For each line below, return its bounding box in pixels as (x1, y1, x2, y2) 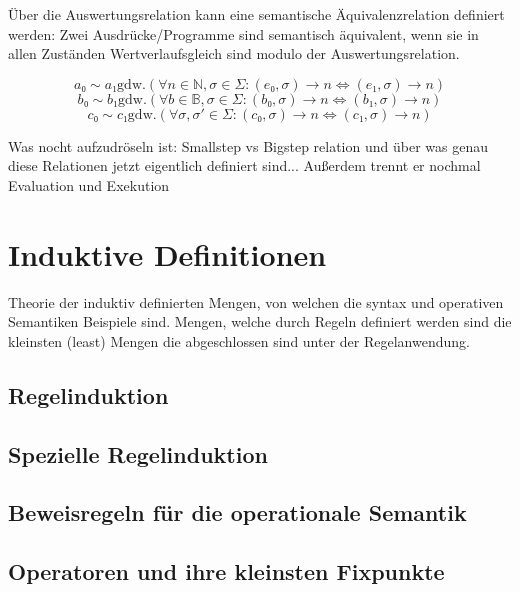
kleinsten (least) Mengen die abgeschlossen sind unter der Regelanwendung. (8, 330, 470, 351)
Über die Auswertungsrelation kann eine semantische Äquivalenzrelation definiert (8, 4, 505, 24)
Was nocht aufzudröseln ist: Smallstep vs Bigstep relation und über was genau (8, 135, 488, 156)
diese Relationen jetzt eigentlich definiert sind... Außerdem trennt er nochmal (8, 155, 481, 176)
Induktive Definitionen (8, 233, 327, 274)
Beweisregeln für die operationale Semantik (8, 497, 467, 528)
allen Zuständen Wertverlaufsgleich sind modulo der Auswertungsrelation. (8, 43, 460, 64)
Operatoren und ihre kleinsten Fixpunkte (8, 556, 445, 587)
